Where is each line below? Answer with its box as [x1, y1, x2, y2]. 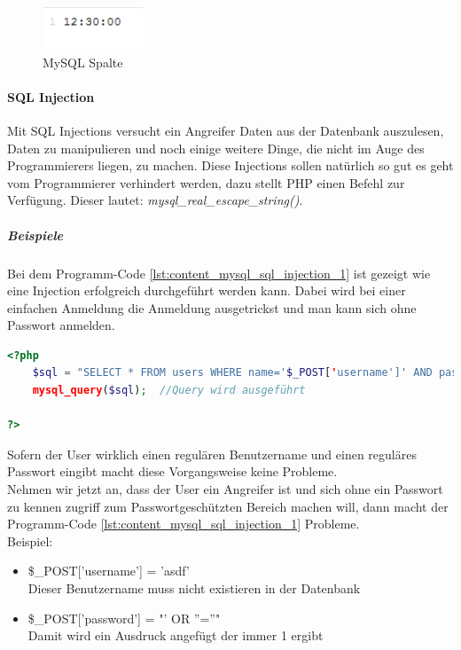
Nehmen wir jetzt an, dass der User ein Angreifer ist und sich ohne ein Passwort [7, 480, 443, 498]
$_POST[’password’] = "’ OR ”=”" [27, 608, 221, 627]
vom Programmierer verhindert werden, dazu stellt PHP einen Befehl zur [7, 173, 405, 192]
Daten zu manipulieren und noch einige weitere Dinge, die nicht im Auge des [7, 138, 425, 157]
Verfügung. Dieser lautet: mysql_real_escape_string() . [7, 191, 303, 209]
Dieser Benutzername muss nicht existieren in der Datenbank [27, 579, 361, 598]
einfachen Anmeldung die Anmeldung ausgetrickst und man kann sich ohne [7, 298, 417, 317]
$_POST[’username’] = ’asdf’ [27, 561, 190, 580]
